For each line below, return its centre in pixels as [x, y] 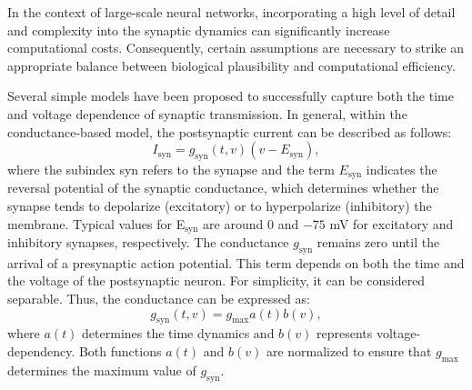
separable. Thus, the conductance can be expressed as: [159, 299]
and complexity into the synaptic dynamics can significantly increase [199, 30]
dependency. [41, 351]
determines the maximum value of [102, 370]
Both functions [120, 351]
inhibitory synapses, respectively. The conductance [148, 242]
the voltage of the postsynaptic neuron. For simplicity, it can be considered [216, 280]
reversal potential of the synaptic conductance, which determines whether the [223, 188]
